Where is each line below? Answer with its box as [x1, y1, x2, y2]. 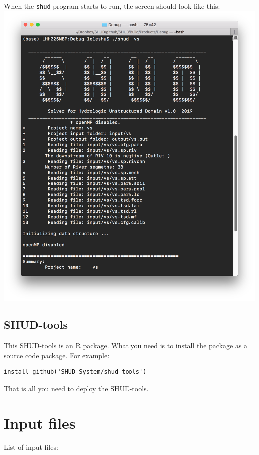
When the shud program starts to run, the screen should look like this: [4, 1, 220, 11]
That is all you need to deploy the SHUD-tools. [4, 383, 149, 394]
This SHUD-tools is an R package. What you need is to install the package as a [4, 340, 248, 351]
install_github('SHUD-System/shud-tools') [4, 368, 147, 376]
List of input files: [4, 441, 58, 452]
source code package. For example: [4, 350, 110, 360]
